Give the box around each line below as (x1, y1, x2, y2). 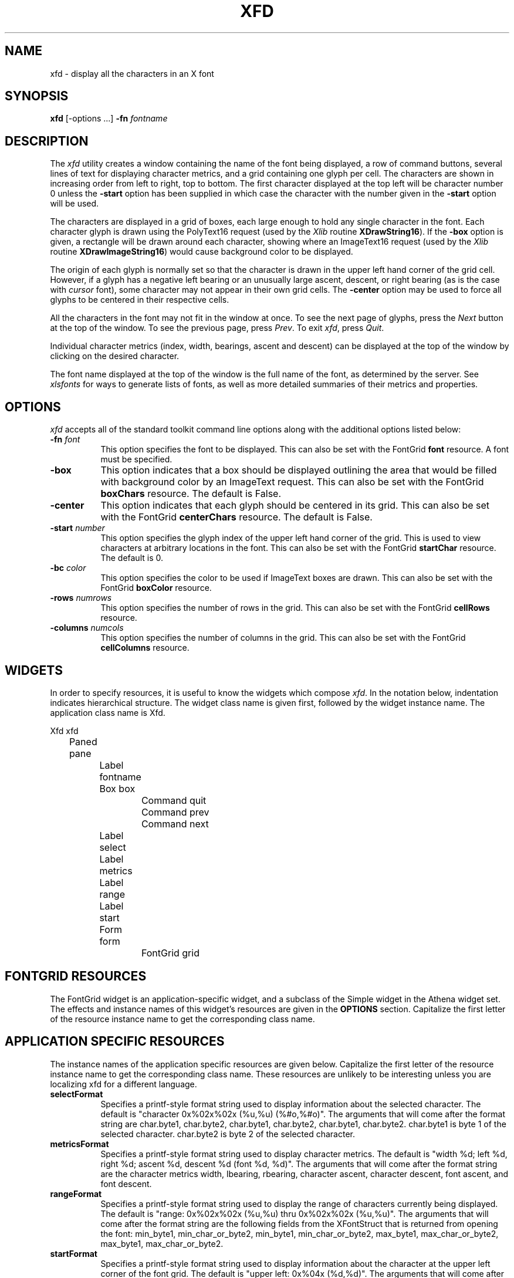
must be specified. (100, 454, 173, 465)
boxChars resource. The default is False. (100, 488, 282, 500)
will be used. (50, 198, 99, 209)
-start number (50, 523, 105, 533)
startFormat (50, 1248, 97, 1259)
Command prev (141, 806, 209, 818)
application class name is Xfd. (50, 707, 165, 718)
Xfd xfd (50, 725, 79, 736)
